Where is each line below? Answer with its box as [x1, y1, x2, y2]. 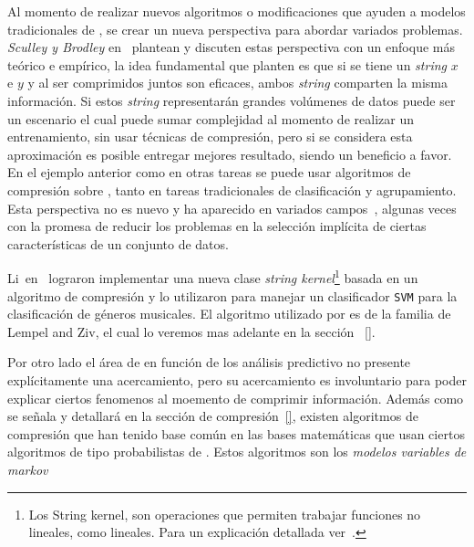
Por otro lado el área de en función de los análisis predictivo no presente [7, 352, 411, 372]
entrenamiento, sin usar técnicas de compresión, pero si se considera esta [7, 127, 413, 146]
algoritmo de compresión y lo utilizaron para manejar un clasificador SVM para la [7, 286, 458, 305]
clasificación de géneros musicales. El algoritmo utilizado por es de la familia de [7, 304, 451, 323]
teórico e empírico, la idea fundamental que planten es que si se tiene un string [7, 55, 447, 74]
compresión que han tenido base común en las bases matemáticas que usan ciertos [7, 424, 465, 443]
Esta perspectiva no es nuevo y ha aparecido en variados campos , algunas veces [7, 198, 457, 217]
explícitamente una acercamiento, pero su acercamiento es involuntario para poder [7, 371, 467, 389]
